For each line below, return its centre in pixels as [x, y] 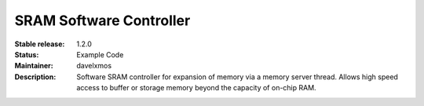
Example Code [100, 54]
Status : [27, 54]
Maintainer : [34, 66]
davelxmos [94, 66]
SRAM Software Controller [102, 20]
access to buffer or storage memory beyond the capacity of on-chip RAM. [197, 88]
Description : [35, 77]
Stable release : [40, 44]
